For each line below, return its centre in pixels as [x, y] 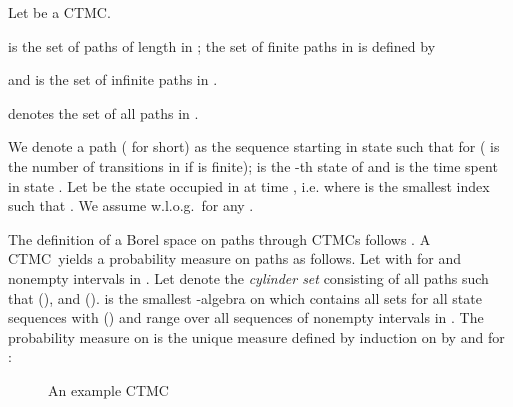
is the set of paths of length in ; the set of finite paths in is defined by [222, 45]
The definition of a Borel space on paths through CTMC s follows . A [219, 238]
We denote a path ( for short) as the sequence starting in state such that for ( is [254, 146]
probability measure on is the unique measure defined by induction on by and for [256, 336]
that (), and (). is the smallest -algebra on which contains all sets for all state [245, 297]
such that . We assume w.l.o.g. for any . [131, 205]
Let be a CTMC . [59, 12]
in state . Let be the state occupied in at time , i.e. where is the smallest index [249, 185]
